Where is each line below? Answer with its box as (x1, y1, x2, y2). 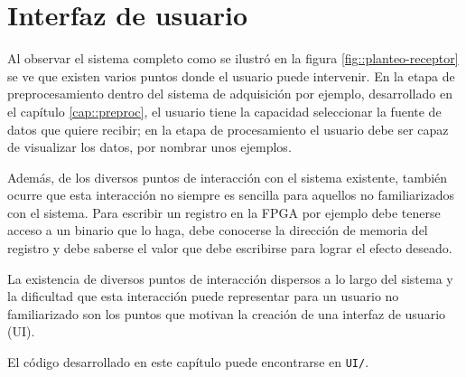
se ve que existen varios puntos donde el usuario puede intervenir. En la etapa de (7, 66, 455, 85)
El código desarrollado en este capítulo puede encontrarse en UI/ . (7, 353, 369, 372)
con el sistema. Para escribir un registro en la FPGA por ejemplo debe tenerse (7, 203, 441, 221)
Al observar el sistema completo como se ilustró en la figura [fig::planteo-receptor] (7, 49, 459, 68)
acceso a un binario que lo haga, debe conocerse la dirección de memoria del (7, 221, 428, 240)
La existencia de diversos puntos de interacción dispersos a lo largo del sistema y (7, 269, 453, 287)
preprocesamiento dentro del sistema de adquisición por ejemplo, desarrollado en (7, 84, 452, 103)
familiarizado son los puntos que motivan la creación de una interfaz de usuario (7, 304, 446, 323)
